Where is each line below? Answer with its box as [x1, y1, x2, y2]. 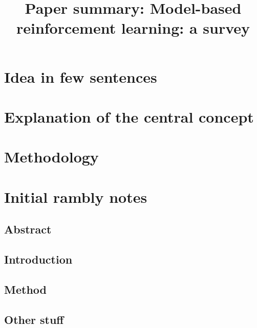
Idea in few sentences [4, 66, 157, 87]
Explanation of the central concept [4, 106, 254, 127]
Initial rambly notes [4, 186, 147, 207]
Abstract [4, 221, 52, 237]
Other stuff [4, 311, 64, 327]
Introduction [4, 251, 73, 267]
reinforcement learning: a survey [16, 17, 250, 38]
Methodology [4, 146, 99, 167]
